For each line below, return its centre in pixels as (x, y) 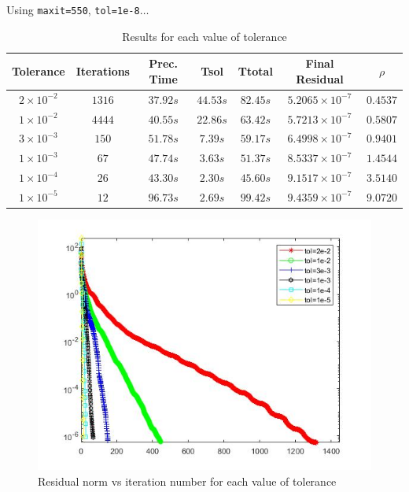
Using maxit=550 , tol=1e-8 (73, 9)
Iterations (103, 71)
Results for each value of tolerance (204, 36)
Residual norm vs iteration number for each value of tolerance (187, 481)
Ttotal (255, 71)
